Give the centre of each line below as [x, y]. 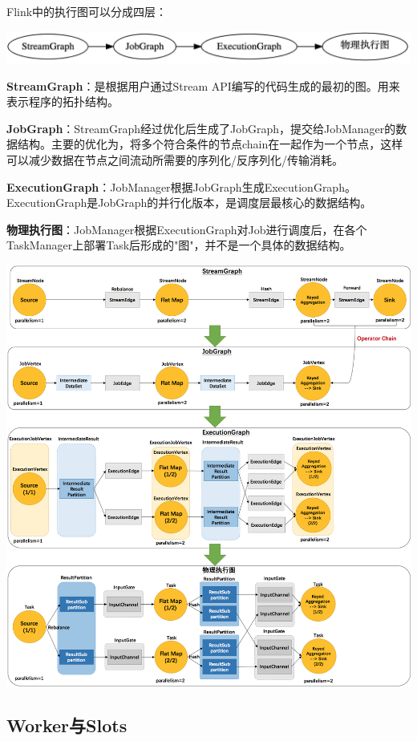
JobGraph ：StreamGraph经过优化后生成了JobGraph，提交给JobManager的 [201, 128]
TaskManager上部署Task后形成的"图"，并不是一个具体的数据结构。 [179, 245]
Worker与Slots [67, 725]
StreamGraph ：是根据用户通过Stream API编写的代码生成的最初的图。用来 [203, 85]
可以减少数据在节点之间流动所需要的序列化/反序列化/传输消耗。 [175, 159]
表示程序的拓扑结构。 [63, 101]
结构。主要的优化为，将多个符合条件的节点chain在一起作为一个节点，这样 [210, 144]
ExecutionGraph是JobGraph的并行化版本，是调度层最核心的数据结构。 [189, 202]
